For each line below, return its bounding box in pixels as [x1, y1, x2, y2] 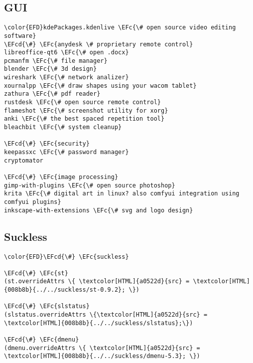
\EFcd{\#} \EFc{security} [4, 140, 90, 148]
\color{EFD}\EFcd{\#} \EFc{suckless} [4, 253, 129, 260]
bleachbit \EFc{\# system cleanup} [4, 124, 122, 131]
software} [4, 32, 36, 39]
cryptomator [4, 157, 43, 164]
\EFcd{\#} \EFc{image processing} [4, 174, 119, 181]
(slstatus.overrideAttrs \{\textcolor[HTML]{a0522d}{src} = [4, 311, 208, 319]
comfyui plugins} [4, 198, 61, 205]
